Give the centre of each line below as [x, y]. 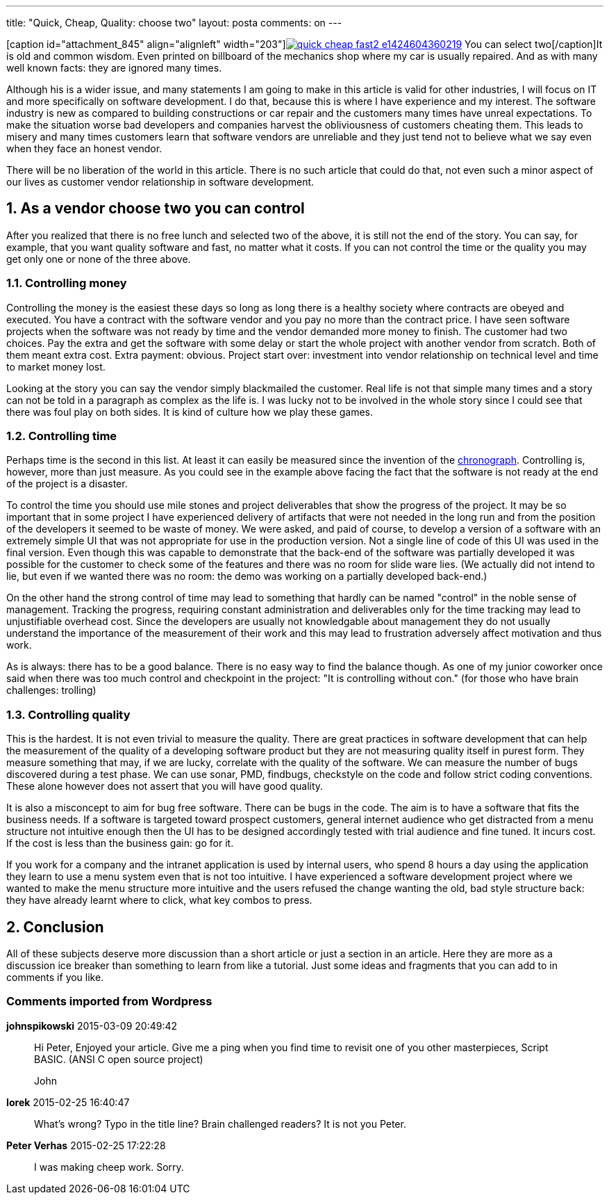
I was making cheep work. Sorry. [109, 1167]
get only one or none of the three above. [99, 259]
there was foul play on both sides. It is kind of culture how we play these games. [190, 412]
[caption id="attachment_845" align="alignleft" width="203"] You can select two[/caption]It [304, 44]
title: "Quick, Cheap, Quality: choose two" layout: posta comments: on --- [174, 23]
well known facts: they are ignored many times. [114, 68]
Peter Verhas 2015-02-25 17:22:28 [86, 1145]
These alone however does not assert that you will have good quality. [165, 786]
